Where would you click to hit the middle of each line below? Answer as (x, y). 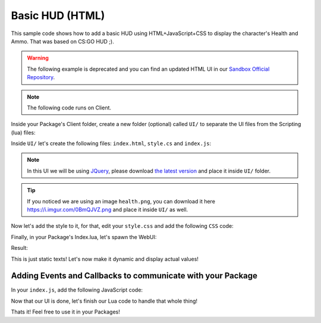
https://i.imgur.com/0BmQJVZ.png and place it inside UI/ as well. (108, 210)
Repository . (41, 77)
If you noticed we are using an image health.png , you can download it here (121, 201)
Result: (19, 248)
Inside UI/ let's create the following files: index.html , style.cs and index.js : (111, 143)
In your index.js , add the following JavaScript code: (77, 290)
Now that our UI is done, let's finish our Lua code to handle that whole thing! (104, 301)
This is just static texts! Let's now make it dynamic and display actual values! (105, 259)
